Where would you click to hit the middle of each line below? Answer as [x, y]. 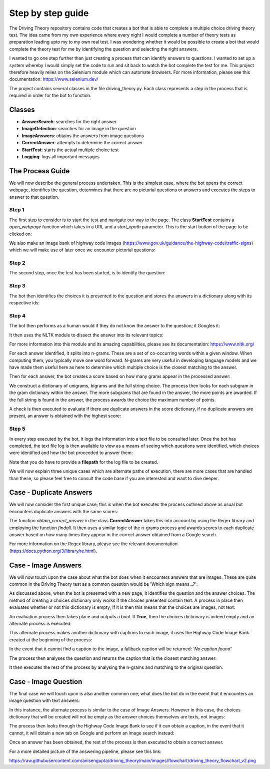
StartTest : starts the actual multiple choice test [70, 150]
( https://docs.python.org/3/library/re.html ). [53, 551]
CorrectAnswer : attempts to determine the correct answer [82, 143]
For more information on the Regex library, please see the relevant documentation [93, 544]
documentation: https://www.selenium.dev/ [54, 79]
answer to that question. [34, 197]
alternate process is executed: [40, 624]
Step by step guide [49, 13]
